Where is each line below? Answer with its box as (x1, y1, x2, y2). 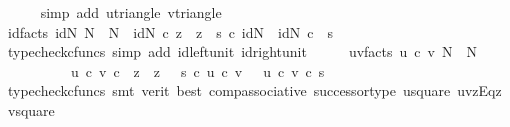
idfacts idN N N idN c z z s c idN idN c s (7, 21, 333, 42)
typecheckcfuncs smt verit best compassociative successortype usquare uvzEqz (7, 80, 502, 101)
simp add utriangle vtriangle (40, 2, 222, 22)
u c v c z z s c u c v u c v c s (70, 60, 325, 81)
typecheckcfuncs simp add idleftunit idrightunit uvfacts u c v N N (7, 41, 477, 62)
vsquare (7, 99, 55, 120)
